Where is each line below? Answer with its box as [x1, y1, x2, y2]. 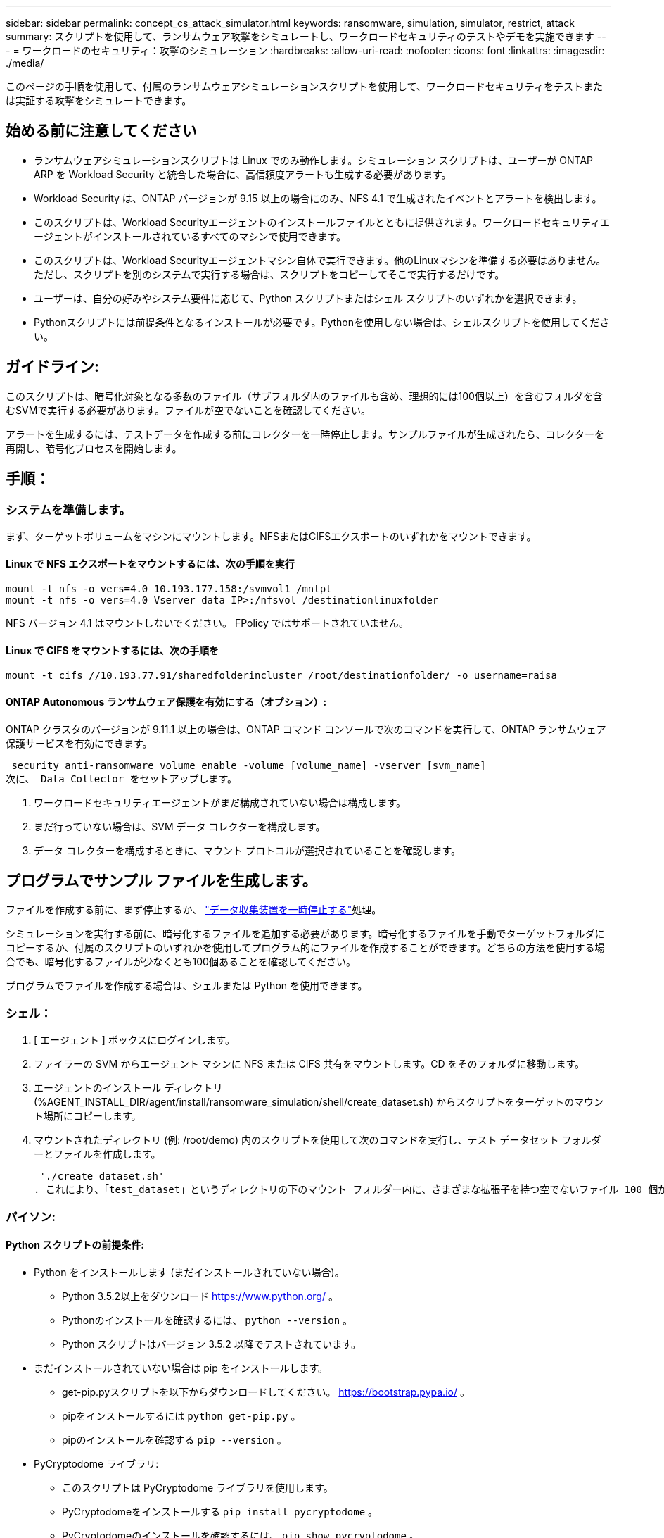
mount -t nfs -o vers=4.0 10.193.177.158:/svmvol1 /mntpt [6, 583, 332, 595]
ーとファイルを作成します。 [34, 1148, 161, 1161]
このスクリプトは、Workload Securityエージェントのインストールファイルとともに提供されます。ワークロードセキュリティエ [34, 215, 611, 228]
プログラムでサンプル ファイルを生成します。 [6, 871, 317, 889]
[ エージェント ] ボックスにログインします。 [34, 1034, 235, 1046]
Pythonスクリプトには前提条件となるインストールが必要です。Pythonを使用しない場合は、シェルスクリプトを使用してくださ [34, 315, 610, 328]
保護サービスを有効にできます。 [6, 737, 153, 749]
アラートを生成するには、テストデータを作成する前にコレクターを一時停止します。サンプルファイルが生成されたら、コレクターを [6, 427, 605, 440]
